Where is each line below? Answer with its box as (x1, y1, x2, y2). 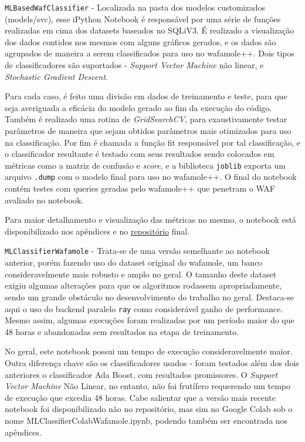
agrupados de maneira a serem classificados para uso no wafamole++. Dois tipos (5, 47, 295, 59)
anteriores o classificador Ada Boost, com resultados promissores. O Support (5, 368, 278, 380)
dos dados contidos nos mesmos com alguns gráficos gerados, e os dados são (5, 35, 276, 48)
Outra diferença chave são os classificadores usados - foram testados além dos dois (5, 356, 299, 369)
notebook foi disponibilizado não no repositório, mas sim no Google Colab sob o (5, 403, 293, 415)
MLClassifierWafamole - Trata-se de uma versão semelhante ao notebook (5, 245, 270, 257)
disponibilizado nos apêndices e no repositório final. (5, 225, 190, 237)
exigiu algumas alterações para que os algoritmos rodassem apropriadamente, (5, 279, 282, 292)
